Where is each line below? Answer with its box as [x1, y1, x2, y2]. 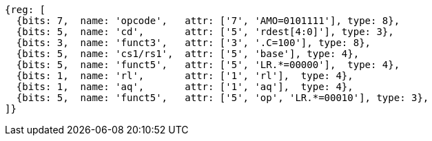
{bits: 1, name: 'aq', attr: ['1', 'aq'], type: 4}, [16, 81, 353, 92]
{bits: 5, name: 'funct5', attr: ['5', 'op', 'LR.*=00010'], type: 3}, [16, 92, 429, 103]
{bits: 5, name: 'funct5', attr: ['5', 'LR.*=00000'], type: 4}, [16, 59, 400, 70]
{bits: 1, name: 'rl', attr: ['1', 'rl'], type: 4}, [16, 70, 353, 81]
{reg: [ [5, 4, 46, 15]
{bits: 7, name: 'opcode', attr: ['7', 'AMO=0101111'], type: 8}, [16, 15, 400, 26]
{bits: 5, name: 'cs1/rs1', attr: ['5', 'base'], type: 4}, [16, 48, 360, 59]
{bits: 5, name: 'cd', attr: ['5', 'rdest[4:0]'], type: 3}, [16, 26, 394, 37]
